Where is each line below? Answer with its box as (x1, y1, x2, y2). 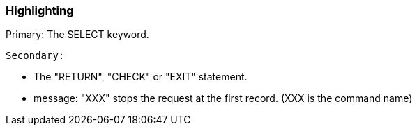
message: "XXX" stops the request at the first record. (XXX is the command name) (33, 92, 413, 105)
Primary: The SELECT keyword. (6, 28, 149, 41)
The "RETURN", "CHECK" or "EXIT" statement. (33, 71, 248, 83)
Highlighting (6, 3, 74, 17)
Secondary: (6, 50, 65, 62)
